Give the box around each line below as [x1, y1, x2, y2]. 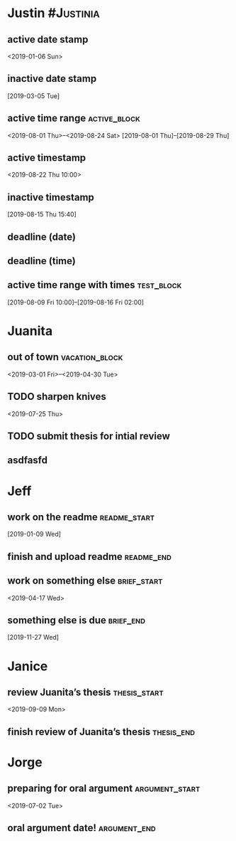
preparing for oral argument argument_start [7, 783, 201, 795]
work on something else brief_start [7, 575, 163, 587]
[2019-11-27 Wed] [7, 633, 59, 642]
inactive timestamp [7, 191, 94, 203]
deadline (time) [7, 255, 76, 268]
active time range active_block [7, 112, 140, 125]
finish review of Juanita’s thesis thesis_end [7, 726, 196, 738]
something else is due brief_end [7, 614, 146, 627]
